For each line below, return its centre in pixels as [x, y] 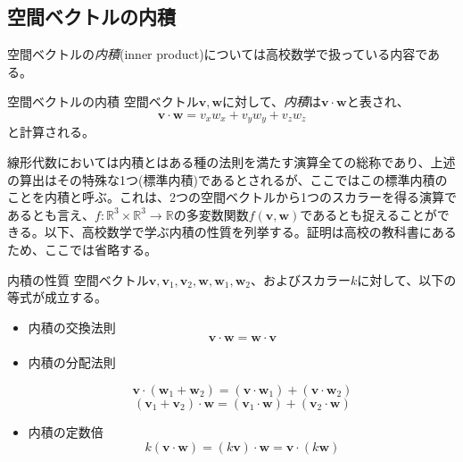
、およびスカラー [301, 279]
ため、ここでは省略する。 [82, 249]
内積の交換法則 [72, 327]
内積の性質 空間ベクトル [78, 279]
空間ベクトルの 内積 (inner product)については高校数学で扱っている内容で [218, 54]
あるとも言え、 [51, 214]
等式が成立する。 [57, 297]
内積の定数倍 [66, 431]
